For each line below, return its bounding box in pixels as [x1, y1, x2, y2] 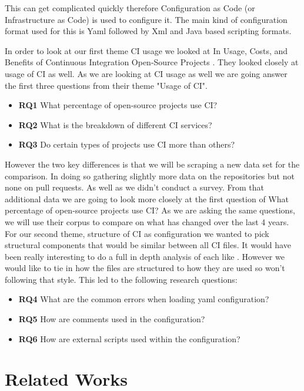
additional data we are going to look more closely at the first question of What [5, 192, 289, 205]
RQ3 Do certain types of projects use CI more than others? [18, 138, 235, 151]
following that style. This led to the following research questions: [5, 273, 238, 285]
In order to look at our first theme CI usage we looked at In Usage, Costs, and [5, 44, 288, 56]
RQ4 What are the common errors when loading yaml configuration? [18, 293, 269, 305]
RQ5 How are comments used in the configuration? [18, 313, 205, 325]
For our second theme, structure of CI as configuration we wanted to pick [5, 227, 269, 239]
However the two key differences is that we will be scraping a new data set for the [5, 158, 300, 170]
